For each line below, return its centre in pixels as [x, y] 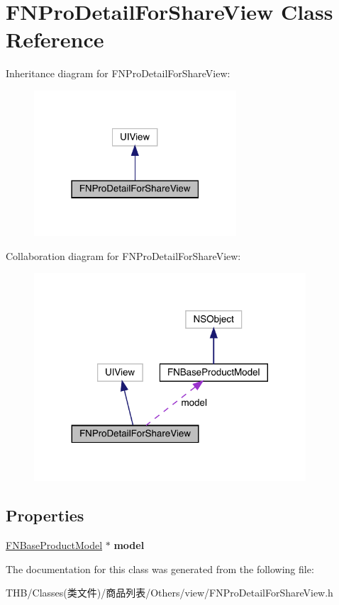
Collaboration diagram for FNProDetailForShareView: [123, 255]
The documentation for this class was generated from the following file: [160, 569]
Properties [45, 515]
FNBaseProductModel [54, 544]
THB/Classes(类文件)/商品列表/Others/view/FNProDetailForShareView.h [169, 593]
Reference [55, 39]
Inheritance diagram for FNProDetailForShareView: [118, 73]
